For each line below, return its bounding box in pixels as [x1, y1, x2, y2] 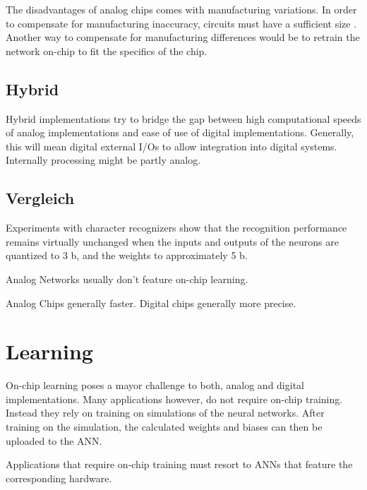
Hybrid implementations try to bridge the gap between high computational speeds [6, 111, 361, 126]
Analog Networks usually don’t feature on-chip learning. [6, 271, 248, 286]
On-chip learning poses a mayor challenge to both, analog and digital [6, 378, 304, 393]
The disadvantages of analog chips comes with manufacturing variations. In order [6, 2, 357, 16]
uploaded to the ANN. [6, 433, 102, 448]
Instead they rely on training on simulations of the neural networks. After [6, 405, 325, 420]
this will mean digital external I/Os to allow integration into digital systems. [6, 138, 337, 153]
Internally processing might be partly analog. [6, 153, 201, 167]
